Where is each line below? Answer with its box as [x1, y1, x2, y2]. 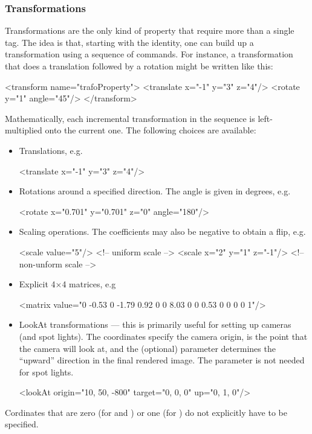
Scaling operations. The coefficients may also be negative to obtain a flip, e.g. [19, 225, 306, 238]
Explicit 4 [19, 278, 56, 290]
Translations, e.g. [19, 144, 83, 156]
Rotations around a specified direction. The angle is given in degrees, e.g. [19, 185, 291, 197]
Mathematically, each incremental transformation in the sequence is [5, 112, 255, 124]
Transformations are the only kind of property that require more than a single [5, 24, 294, 37]
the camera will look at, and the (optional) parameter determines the [19, 342, 276, 354]
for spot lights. [19, 365, 74, 378]
